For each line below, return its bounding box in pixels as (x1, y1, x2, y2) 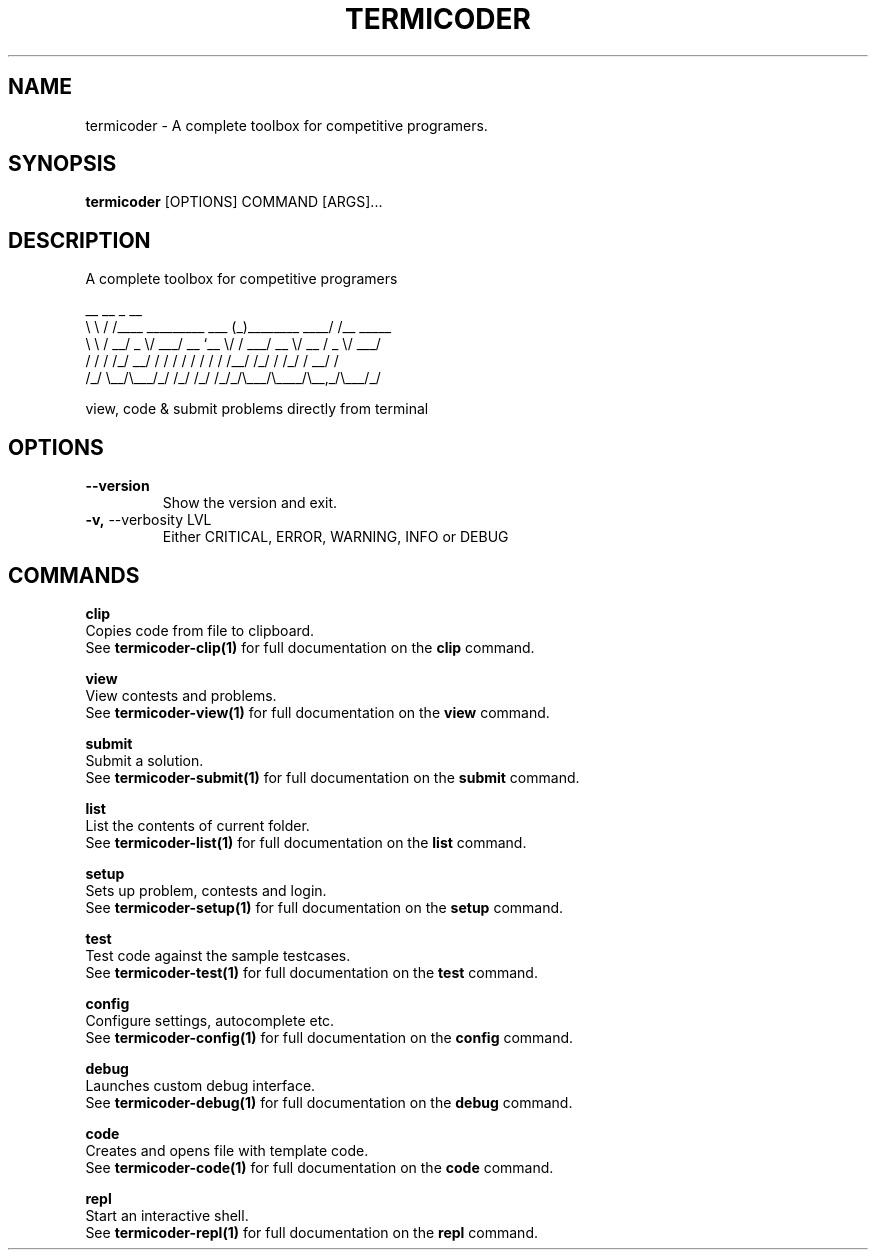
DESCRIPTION (8, 227, 151, 253)
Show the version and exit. (162, 494, 338, 512)
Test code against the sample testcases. (85, 946, 351, 964)
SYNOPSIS (8, 151, 117, 177)
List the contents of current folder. (85, 816, 310, 834)
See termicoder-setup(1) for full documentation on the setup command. (85, 898, 564, 916)
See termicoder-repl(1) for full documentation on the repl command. (85, 1223, 538, 1241)
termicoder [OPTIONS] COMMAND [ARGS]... (85, 193, 383, 211)
